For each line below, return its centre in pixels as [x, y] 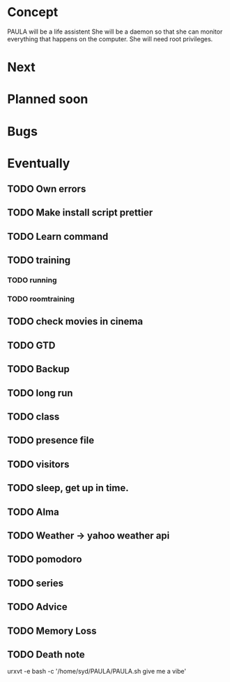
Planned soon [48, 99]
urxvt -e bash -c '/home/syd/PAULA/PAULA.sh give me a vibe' [97, 672]
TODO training [39, 261]
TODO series [36, 583]
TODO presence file [51, 440]
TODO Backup [38, 369]
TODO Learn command [58, 236]
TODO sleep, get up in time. [68, 488]
